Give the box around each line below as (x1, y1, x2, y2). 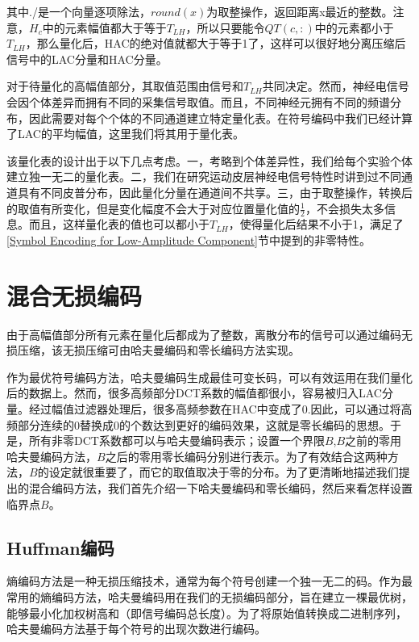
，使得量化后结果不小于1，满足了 (228, 216, 404, 233)
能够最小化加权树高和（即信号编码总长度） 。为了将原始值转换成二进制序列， (6, 604, 407, 621)
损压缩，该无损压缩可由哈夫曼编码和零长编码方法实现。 (6, 342, 300, 359)
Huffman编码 (6, 535, 114, 560)
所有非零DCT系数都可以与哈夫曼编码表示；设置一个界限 (28, 432, 325, 449)
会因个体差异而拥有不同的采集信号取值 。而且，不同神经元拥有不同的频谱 (6, 93, 390, 110)
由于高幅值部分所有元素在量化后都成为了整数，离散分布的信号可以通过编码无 (6, 325, 413, 342)
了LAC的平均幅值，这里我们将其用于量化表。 (6, 125, 244, 142)
